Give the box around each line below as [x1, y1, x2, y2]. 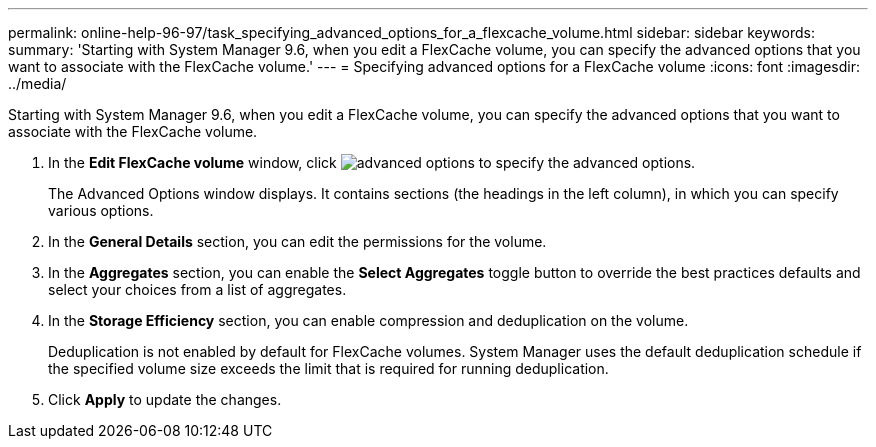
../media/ [8, 75, 67, 92]
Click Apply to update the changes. [48, 391, 282, 408]
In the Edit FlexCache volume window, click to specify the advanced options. [48, 154, 696, 171]
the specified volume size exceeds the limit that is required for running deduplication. [48, 360, 609, 377]
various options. [48, 202, 154, 219]
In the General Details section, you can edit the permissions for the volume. [48, 233, 547, 250]
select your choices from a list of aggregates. [48, 281, 347, 298]
